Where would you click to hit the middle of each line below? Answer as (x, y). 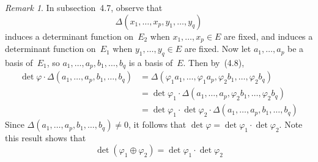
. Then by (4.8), (214, 62)
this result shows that (46, 138)
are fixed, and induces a (268, 36)
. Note (291, 124)
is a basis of (151, 62)
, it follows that (157, 124)
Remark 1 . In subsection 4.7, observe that (84, 7)
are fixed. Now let (218, 49)
